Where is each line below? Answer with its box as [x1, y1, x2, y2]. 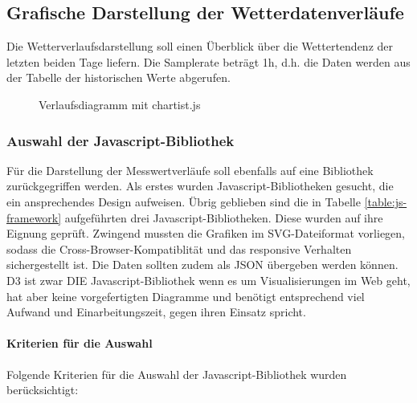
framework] [6, 209, 62, 226]
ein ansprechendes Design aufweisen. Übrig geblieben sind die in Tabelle [6, 193, 361, 210]
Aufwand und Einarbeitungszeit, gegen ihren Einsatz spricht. [6, 303, 306, 320]
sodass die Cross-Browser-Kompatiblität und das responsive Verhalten [6, 240, 352, 257]
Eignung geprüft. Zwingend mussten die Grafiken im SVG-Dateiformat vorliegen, [6, 225, 405, 242]
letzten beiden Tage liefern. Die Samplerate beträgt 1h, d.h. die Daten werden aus [6, 53, 411, 70]
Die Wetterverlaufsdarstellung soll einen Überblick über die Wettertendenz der [6, 38, 394, 55]
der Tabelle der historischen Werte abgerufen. [6, 69, 231, 86]
